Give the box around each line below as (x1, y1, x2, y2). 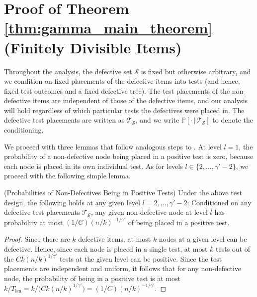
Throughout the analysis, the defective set (4, 66, 132, 76)
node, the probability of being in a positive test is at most (4, 273, 181, 283)
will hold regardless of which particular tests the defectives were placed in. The (4, 105, 245, 115)
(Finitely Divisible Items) (4, 37, 182, 57)
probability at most (4, 217, 63, 227)
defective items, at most (78, 233, 151, 244)
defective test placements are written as (4, 115, 125, 125)
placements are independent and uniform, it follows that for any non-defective (4, 263, 242, 274)
